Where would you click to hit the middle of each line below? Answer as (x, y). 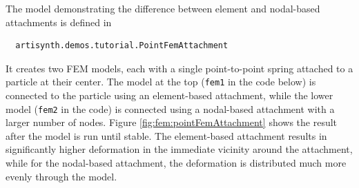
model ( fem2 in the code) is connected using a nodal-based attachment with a (170, 108)
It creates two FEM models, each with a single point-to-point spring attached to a (179, 68)
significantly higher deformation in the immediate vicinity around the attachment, (179, 149)
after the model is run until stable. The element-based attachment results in (166, 135)
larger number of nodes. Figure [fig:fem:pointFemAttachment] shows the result (172, 122)
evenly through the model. (61, 176)
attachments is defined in (59, 22)
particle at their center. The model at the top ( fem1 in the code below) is (161, 82)
